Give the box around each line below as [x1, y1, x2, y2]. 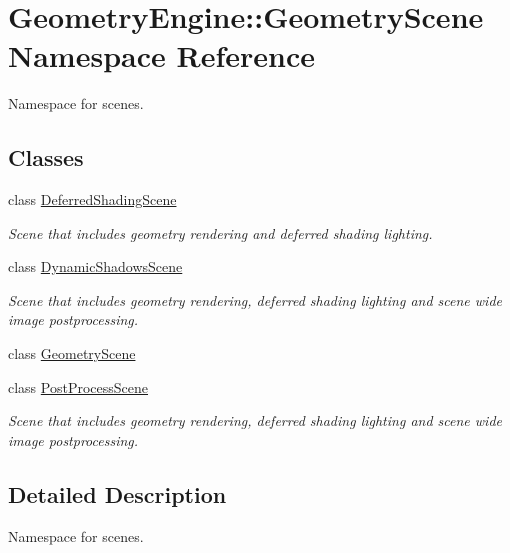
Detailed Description [8, 478, 227, 509]
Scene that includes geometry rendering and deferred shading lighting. [8, 222, 433, 243]
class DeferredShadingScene [8, 189, 177, 210]
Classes [8, 142, 84, 173]
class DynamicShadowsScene [8, 256, 183, 277]
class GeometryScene [8, 343, 136, 364]
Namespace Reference [8, 35, 315, 76]
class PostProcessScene [8, 376, 149, 397]
